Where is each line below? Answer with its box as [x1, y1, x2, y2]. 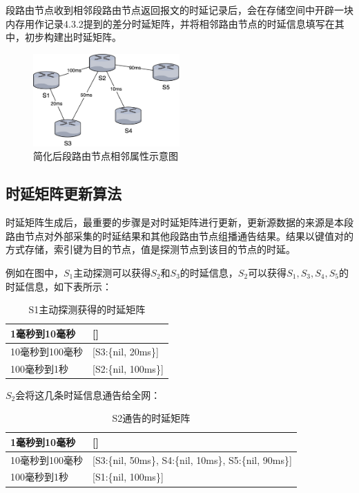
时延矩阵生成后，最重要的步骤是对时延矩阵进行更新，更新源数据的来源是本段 [6, 215, 353, 230]
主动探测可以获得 [73, 266, 151, 280]
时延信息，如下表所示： [6, 279, 112, 293]
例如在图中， [6, 266, 64, 280]
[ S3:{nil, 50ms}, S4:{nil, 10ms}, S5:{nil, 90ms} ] [93, 452, 292, 467]
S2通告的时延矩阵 [112, 411, 191, 425]
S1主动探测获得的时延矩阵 [28, 302, 146, 317]
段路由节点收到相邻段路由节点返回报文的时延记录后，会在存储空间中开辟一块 [6, 3, 353, 17]
